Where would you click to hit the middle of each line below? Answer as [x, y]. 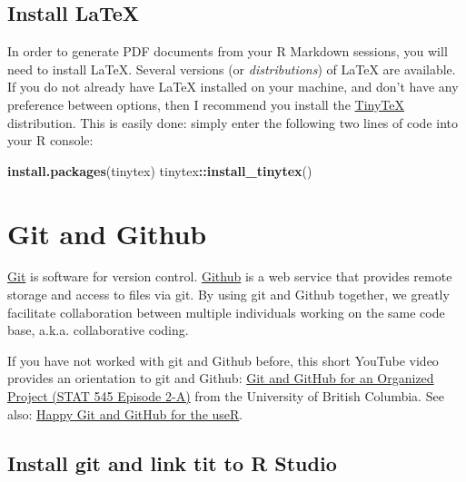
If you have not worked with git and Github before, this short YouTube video [223, 360]
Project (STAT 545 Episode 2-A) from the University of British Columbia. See [226, 396]
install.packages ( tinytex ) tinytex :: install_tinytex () [160, 170]
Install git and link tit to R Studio [172, 462]
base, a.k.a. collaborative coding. [98, 330]
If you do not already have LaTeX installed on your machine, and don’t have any [233, 87]
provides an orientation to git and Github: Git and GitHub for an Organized [221, 378]
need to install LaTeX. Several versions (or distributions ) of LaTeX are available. [232, 69]
